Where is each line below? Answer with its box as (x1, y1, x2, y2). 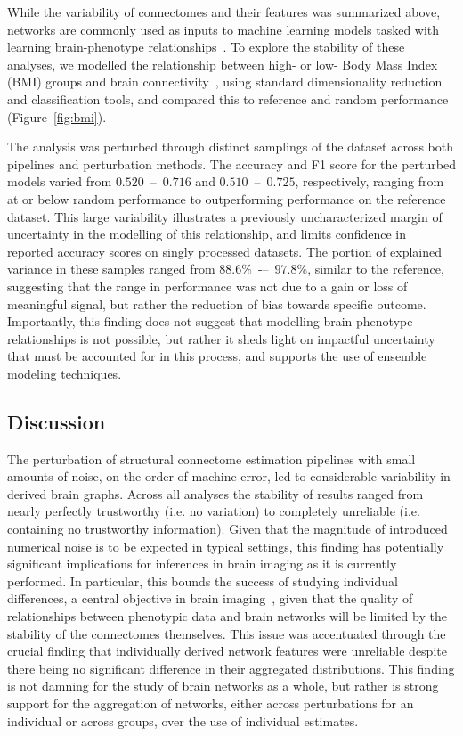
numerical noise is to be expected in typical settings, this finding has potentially (7, 536, 444, 555)
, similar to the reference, (307, 259, 444, 278)
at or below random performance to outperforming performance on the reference (7, 189, 446, 208)
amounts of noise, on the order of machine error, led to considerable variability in (7, 467, 451, 486)
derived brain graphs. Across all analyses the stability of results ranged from (7, 484, 424, 503)
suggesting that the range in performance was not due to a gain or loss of (7, 276, 408, 295)
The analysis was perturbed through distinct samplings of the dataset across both (7, 137, 453, 156)
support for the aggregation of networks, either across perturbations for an (7, 693, 414, 712)
